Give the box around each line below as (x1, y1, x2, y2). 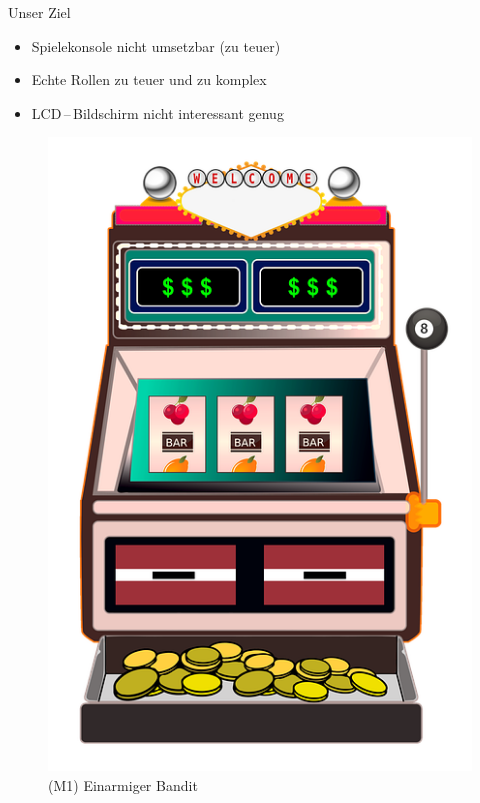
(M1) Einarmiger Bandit (48, 775, 198, 796)
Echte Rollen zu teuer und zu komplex (31, 69, 267, 90)
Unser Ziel (8, 2, 71, 22)
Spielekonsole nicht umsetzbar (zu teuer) (31, 35, 281, 56)
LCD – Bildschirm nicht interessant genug (31, 102, 284, 123)
